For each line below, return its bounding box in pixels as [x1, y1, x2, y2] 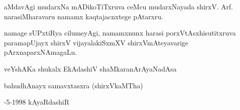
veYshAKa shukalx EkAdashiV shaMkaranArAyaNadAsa [4, 63, 177, 73]
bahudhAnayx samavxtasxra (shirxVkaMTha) [4, 80, 143, 90]
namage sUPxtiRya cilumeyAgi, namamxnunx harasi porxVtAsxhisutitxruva [4, 28, 236, 38]
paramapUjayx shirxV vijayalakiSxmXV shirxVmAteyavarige [4, 37, 189, 47]
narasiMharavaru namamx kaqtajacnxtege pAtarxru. [4, 11, 163, 21]
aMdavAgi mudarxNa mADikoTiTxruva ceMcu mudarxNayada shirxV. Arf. [4, 1, 233, 11]
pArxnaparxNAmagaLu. [4, 47, 77, 57]
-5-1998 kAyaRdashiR [4, 97, 70, 107]
